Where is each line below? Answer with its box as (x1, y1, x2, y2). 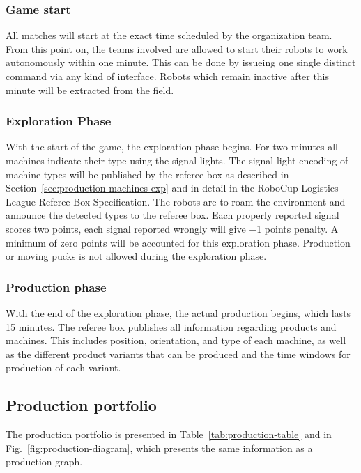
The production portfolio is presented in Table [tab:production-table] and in (6, 427, 332, 442)
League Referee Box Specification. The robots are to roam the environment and (6, 194, 346, 208)
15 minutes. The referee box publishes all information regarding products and (6, 319, 337, 334)
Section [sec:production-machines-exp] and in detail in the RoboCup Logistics (6, 180, 339, 195)
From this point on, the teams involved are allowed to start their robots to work (6, 41, 348, 56)
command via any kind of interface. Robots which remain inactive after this (6, 69, 330, 83)
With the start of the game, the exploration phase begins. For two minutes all (6, 139, 339, 154)
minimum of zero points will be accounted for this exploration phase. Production (6, 235, 351, 249)
